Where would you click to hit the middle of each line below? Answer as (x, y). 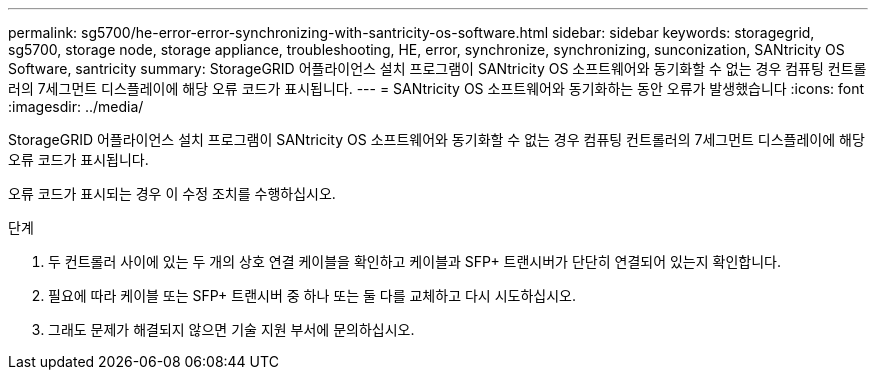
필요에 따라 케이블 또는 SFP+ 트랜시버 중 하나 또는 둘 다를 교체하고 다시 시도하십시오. (312, 295)
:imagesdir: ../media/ (76, 106)
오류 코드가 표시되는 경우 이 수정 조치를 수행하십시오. (172, 193)
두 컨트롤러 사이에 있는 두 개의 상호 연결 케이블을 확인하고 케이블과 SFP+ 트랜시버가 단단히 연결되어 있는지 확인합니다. (414, 261)
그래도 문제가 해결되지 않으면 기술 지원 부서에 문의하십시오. (231, 329)
